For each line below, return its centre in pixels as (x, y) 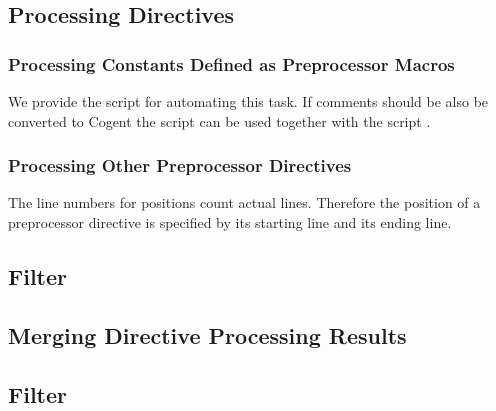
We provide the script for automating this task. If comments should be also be (248, 101)
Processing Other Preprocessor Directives (180, 165)
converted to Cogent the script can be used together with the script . (219, 120)
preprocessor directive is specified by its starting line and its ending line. (230, 222)
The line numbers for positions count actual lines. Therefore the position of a (244, 202)
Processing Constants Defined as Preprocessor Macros (231, 63)
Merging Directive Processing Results (207, 334)
